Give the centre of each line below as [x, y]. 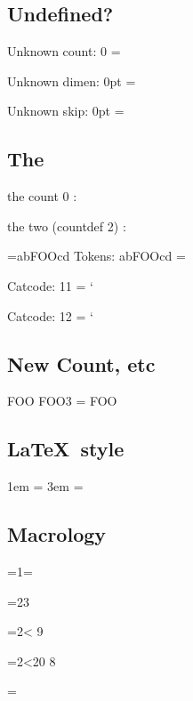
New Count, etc [81, 363]
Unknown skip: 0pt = [66, 111]
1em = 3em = [45, 486]
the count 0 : [42, 196]
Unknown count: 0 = [64, 51]
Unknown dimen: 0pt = [72, 81]
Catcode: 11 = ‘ [50, 285]
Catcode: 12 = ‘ [50, 315]
